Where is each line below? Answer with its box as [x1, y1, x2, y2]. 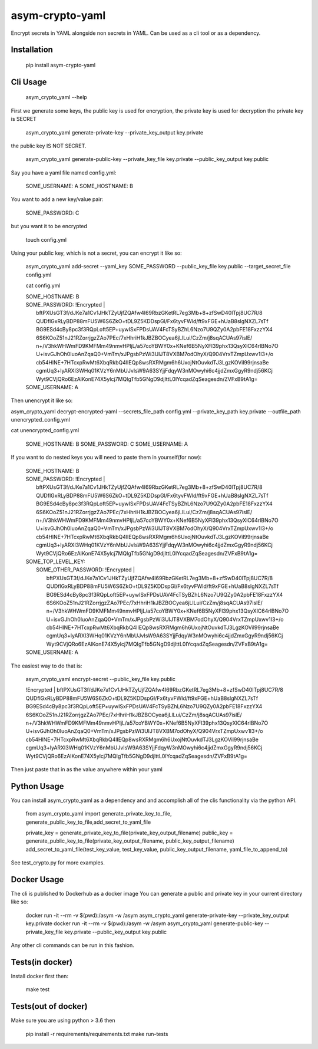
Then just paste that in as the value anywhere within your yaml [11, 765, 163, 772]
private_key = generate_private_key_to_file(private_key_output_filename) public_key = [25, 829, 233, 836]
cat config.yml [25, 282, 61, 289]
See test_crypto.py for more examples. [11, 859, 105, 866]
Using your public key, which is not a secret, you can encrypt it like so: [11, 249, 182, 257]
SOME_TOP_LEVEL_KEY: [25, 558, 85, 565]
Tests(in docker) [11, 957, 73, 967]
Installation [11, 45, 53, 55]
